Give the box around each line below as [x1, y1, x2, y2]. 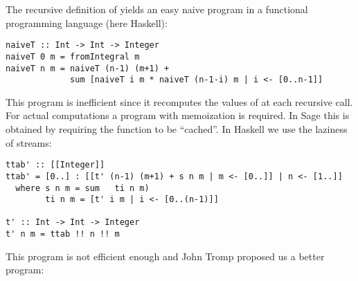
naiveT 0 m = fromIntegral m [6, 51, 140, 62]
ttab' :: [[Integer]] [6, 160, 105, 170]
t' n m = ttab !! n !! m [6, 229, 120, 239]
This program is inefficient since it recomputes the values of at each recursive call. [6, 94, 353, 109]
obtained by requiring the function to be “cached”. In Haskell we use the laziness [6, 122, 348, 136]
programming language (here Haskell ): [6, 15, 168, 30]
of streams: [6, 135, 52, 149]
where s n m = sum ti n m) [15, 183, 150, 193]
